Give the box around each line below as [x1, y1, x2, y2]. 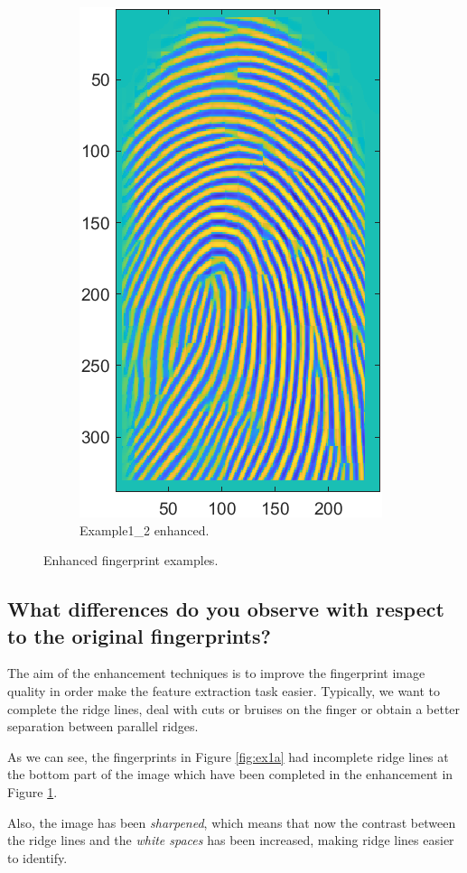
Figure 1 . [7, 782, 58, 801]
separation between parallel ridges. [7, 717, 199, 736]
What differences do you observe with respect [7, 595, 444, 623]
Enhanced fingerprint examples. [43, 551, 219, 570]
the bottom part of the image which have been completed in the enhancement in [7, 765, 453, 784]
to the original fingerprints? [7, 621, 271, 649]
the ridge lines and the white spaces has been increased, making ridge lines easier [7, 831, 454, 850]
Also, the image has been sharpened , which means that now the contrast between [7, 813, 456, 831]
